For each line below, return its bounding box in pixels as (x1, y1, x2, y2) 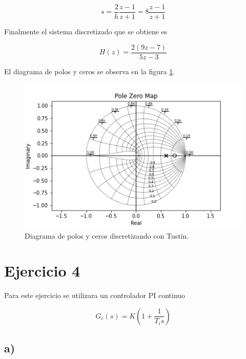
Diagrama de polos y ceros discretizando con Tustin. (25, 230, 189, 241)
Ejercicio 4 (4, 260, 80, 281)
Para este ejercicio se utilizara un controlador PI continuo (4, 290, 186, 301)
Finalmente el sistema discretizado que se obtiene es (4, 26, 168, 37)
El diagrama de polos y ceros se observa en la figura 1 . (4, 66, 175, 76)
